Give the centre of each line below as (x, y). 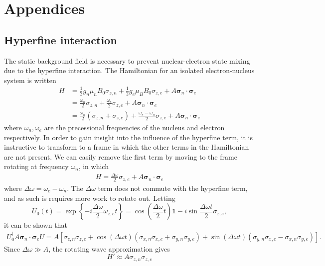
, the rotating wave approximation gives (109, 248)
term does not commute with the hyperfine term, (173, 188)
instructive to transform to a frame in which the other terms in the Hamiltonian (127, 147)
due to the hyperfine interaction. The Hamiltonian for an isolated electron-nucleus (129, 70)
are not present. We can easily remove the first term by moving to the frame (121, 156)
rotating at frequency (36, 166)
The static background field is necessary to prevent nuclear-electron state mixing (127, 60)
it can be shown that (36, 225)
